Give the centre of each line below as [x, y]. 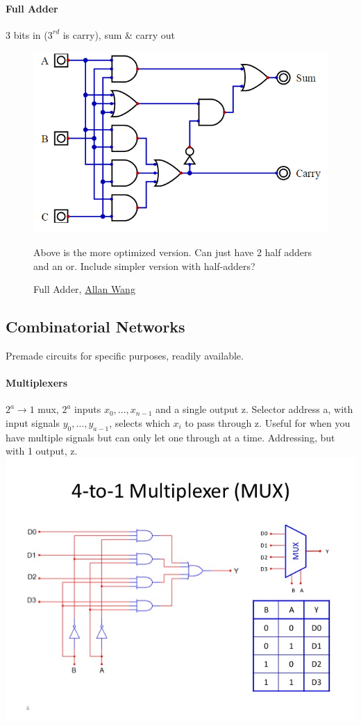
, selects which [140, 422]
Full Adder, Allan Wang [84, 289]
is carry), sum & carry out [119, 34]
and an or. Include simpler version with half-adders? [144, 265]
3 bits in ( [27, 34]
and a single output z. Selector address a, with [254, 409]
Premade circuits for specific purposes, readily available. [125, 355]
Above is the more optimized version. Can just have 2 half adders [173, 252]
